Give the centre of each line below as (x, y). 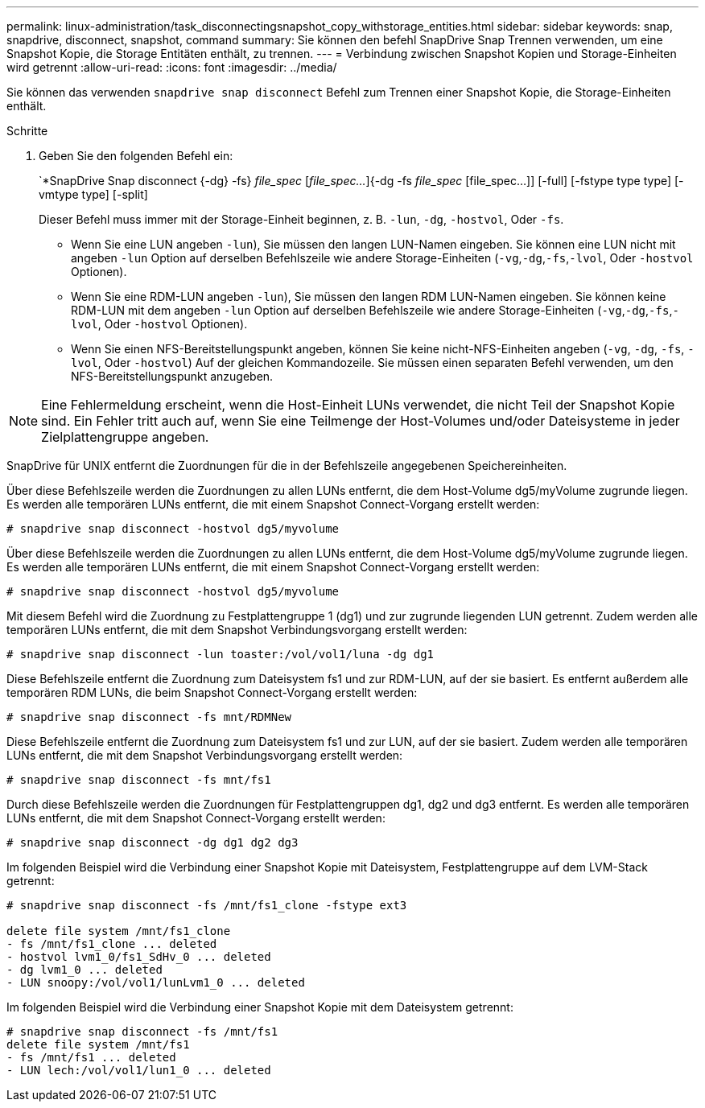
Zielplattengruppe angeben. (125, 437)
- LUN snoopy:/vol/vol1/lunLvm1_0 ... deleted (156, 982)
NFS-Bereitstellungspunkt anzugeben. (172, 376)
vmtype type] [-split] (93, 194)
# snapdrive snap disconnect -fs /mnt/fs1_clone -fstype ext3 (207, 905)
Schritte (27, 131)
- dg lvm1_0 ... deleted (85, 970)
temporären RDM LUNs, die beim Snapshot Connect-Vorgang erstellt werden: (212, 692)
